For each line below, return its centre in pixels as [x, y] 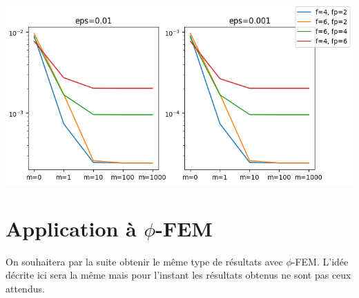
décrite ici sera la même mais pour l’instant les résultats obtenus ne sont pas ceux [178, 275]
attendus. [25, 288]
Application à [71, 228]
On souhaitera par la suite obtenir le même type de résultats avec [144, 261]
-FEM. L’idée [320, 261]
